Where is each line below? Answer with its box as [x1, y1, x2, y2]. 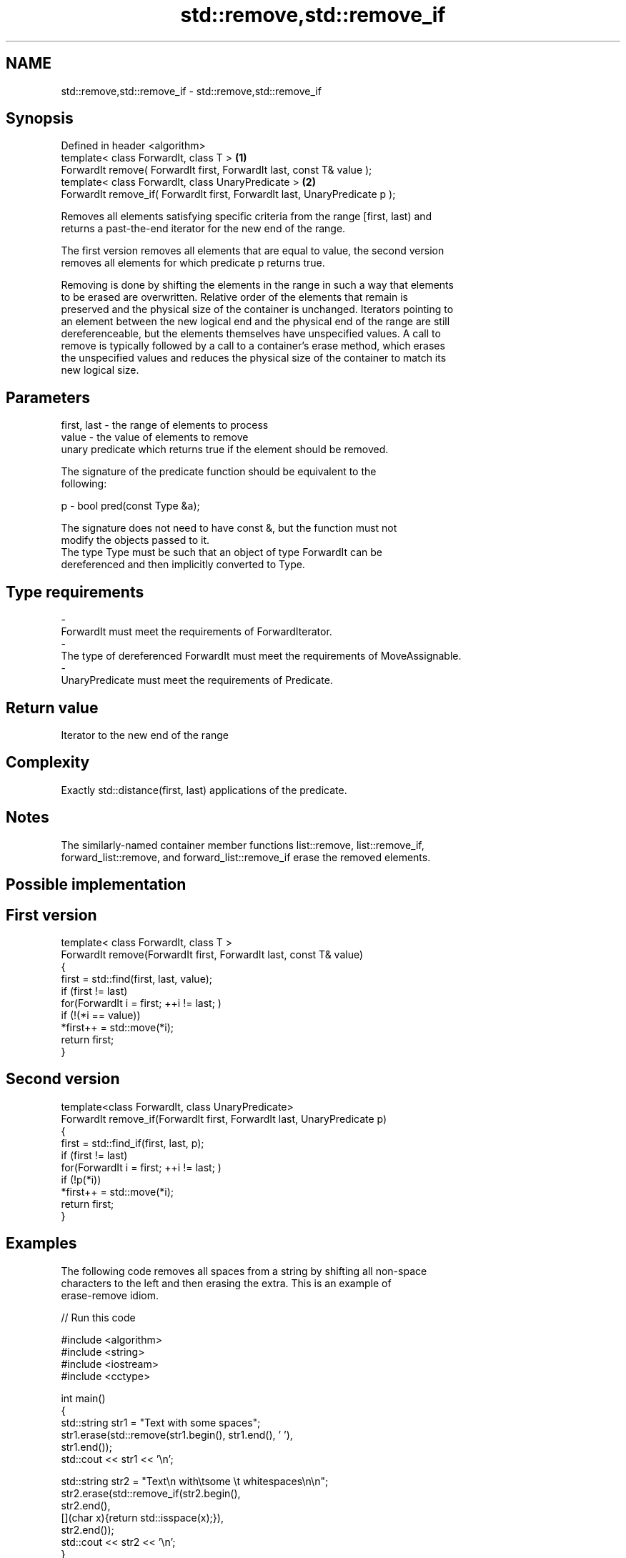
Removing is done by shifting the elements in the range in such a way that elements [61, 279, 454, 292]
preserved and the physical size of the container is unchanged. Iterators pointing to [61, 303, 454, 316]
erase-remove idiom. [61, 1289, 159, 1301]
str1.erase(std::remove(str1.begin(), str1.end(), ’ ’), [61, 1428, 293, 1441]
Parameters [6, 388, 90, 407]
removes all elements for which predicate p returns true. [61, 257, 325, 269]
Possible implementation [6, 875, 187, 894]
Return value [6, 698, 99, 717]
